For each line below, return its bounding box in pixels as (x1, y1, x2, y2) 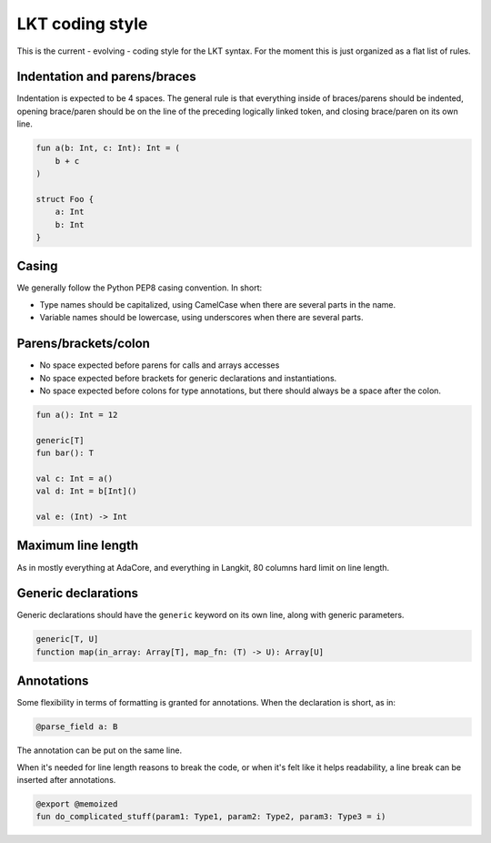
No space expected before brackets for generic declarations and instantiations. (39, 372, 337, 383)
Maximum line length (16, 538, 139, 554)
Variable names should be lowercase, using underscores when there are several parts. (39, 312, 364, 323)
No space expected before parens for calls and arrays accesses (39, 360, 280, 371)
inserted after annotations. (16, 775, 116, 786)
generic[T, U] (35, 634, 99, 645)
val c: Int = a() (35, 473, 114, 483)
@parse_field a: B (35, 722, 118, 732)
